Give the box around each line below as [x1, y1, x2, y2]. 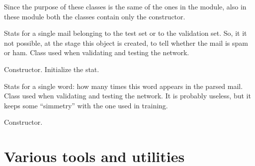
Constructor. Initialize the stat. [4, 64, 99, 74]
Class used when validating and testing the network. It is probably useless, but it [4, 90, 251, 101]
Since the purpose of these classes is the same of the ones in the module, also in [4, 1, 247, 11]
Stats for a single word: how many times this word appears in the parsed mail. [4, 81, 243, 91]
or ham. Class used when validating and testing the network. [4, 47, 189, 58]
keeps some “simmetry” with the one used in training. [4, 100, 168, 110]
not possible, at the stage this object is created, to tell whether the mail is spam [4, 37, 248, 48]
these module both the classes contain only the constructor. [4, 11, 185, 21]
